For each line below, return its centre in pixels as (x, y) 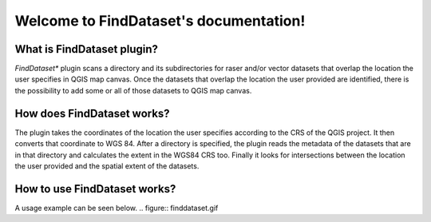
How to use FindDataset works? (95, 189)
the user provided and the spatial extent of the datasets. (107, 166)
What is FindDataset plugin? (87, 49)
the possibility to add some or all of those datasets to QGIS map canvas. (133, 90)
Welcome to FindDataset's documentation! (160, 21)
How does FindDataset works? (93, 113)
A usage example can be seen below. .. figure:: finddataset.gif (117, 208)
